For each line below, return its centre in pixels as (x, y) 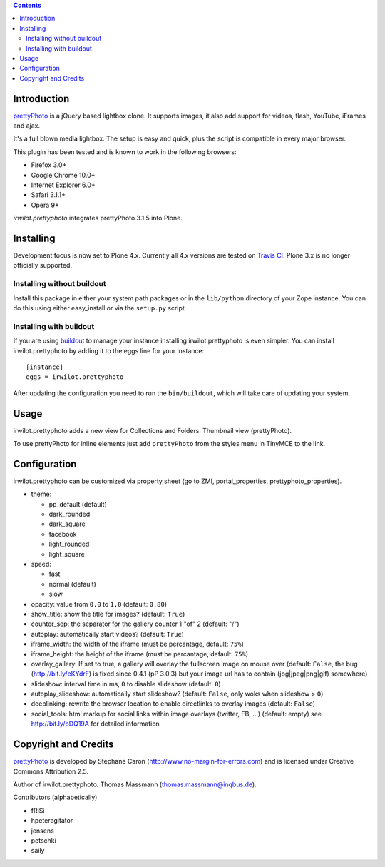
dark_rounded (70, 514)
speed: (41, 564)
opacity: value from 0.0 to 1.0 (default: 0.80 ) (99, 604)
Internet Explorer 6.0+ (63, 185)
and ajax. (27, 126)
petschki (43, 840)
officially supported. (43, 265)
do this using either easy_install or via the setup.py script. (100, 308)
